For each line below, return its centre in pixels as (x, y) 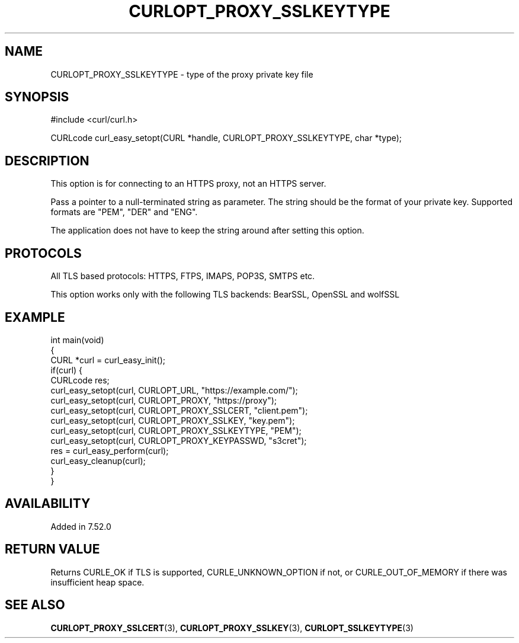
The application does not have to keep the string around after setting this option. (207, 231)
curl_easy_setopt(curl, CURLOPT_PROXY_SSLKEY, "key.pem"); (173, 420)
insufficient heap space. (97, 582)
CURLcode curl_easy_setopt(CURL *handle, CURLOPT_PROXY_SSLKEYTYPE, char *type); (226, 138)
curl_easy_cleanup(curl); (98, 460)
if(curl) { (67, 370)
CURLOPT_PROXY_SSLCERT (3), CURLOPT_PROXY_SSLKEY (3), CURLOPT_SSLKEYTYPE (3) (232, 628)
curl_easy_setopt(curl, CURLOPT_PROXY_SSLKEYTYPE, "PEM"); (176, 430)
